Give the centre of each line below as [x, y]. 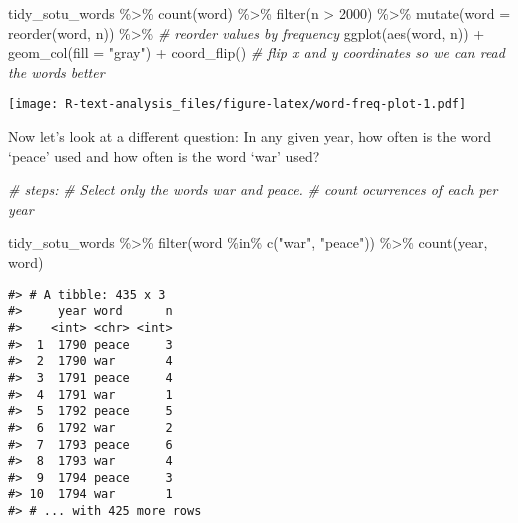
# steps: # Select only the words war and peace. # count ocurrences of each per [253, 189]
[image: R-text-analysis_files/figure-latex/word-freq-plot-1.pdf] [237, 104]
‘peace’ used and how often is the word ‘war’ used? [164, 155]
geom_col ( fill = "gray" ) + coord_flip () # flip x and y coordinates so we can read [256, 52]
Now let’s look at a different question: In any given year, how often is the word [249, 136]
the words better [56, 71]
